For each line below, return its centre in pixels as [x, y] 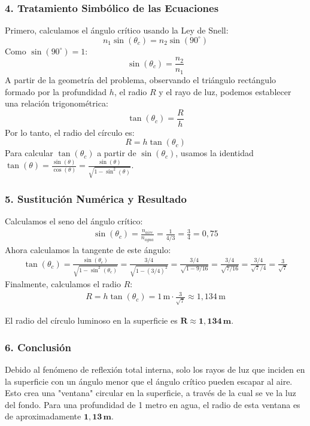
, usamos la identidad [215, 153]
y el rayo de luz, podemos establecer [225, 91]
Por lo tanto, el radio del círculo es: [70, 132]
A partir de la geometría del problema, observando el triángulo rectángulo [141, 79]
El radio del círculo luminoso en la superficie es [91, 320]
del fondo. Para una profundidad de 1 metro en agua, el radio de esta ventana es [153, 404]
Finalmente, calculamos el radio [63, 284]
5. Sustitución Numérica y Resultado [96, 198]
